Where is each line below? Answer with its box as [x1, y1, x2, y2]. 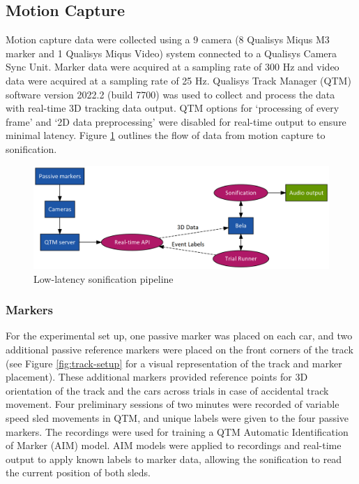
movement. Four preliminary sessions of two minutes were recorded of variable [6, 397, 339, 411]
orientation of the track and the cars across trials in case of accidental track [6, 383, 329, 397]
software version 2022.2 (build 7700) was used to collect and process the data [6, 87, 335, 101]
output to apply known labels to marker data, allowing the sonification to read [6, 451, 342, 466]
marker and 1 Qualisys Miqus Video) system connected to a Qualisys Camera [6, 45, 337, 60]
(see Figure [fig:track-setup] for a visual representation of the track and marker [6, 355, 342, 370]
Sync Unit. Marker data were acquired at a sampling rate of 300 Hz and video [6, 59, 339, 74]
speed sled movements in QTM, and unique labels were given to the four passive [6, 410, 349, 425]
